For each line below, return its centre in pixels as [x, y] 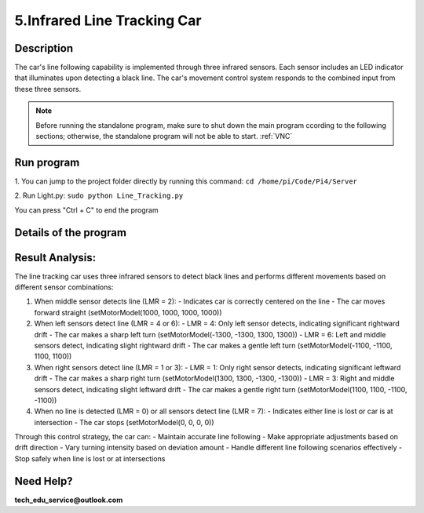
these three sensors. [48, 89]
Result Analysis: [55, 258]
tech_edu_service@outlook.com [69, 500]
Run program [47, 162]
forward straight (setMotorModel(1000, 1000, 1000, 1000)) [128, 312]
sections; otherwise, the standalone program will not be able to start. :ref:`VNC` [164, 136]
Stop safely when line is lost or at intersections [90, 458]
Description [44, 48]
